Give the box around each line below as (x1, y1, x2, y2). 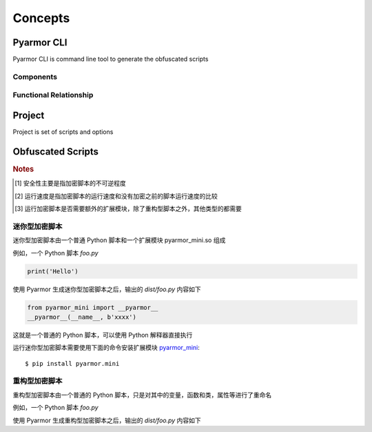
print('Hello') (27, 267, 79, 275)
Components (12, 72, 58, 81)
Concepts (12, 10, 70, 26)
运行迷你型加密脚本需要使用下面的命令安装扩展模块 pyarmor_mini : (12, 344, 200, 352)
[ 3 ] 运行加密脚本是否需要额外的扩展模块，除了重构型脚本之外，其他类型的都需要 (14, 204, 242, 213)
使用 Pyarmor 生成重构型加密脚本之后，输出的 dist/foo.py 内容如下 (12, 416, 201, 424)
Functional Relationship (12, 90, 94, 100)
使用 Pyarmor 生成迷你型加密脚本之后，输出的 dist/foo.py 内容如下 (12, 285, 201, 293)
